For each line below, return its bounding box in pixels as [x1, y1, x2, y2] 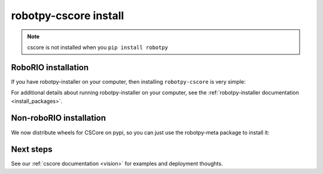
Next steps [11, 144, 53, 155]
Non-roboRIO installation [11, 113, 106, 123]
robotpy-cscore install [11, 9, 124, 22]
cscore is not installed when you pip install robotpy [27, 44, 169, 51]
